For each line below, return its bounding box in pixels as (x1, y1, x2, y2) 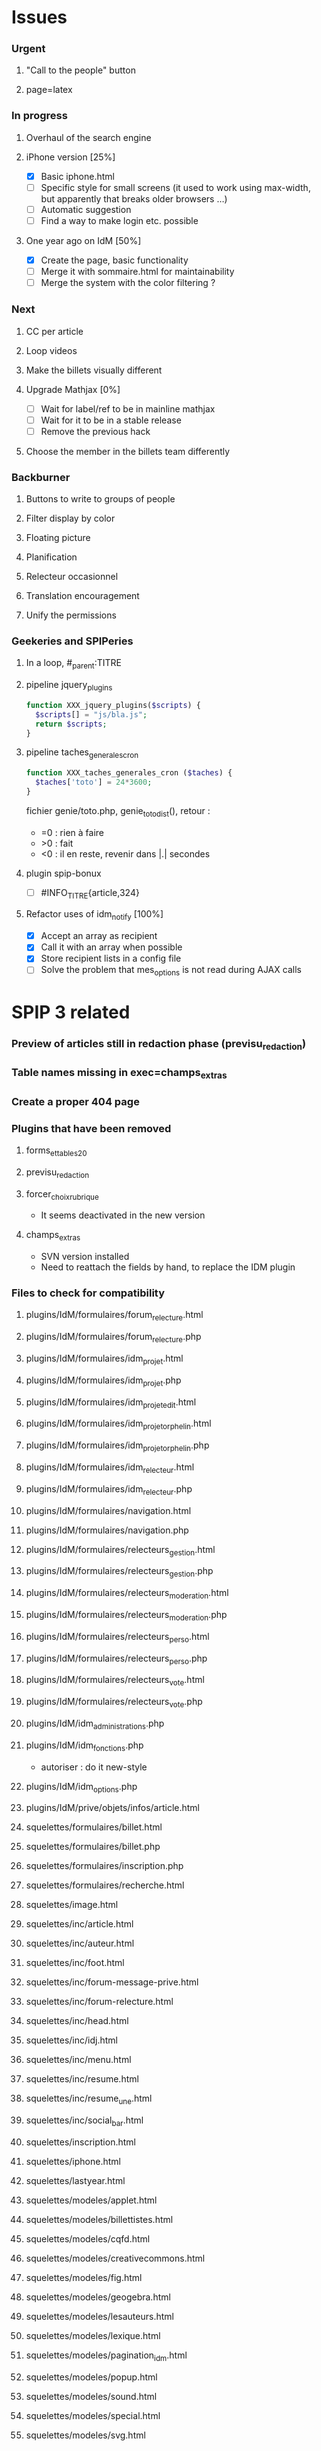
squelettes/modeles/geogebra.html (25, 2291, 171, 2303)
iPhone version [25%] (25, 151, 116, 163)
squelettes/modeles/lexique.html (25, 2329, 161, 2341)
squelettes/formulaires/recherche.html (25, 1879, 185, 1891)
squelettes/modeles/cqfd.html (25, 2232, 151, 2245)
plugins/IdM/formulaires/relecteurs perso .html (25, 1630, 210, 1645)
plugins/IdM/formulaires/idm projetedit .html (25, 1396, 197, 1410)
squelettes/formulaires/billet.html (25, 1821, 163, 1833)
